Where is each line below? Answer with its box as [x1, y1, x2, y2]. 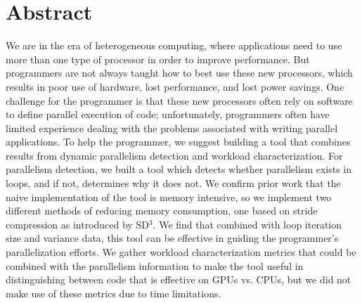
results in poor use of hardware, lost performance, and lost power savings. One [6, 79, 344, 94]
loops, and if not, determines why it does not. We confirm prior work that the [6, 176, 341, 191]
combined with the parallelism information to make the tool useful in [6, 258, 304, 273]
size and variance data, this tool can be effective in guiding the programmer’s [6, 231, 339, 245]
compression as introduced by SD [6, 217, 149, 231]
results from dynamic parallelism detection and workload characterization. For [6, 148, 343, 162]
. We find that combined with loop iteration [153, 217, 342, 231]
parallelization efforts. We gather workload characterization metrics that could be [6, 245, 356, 259]
